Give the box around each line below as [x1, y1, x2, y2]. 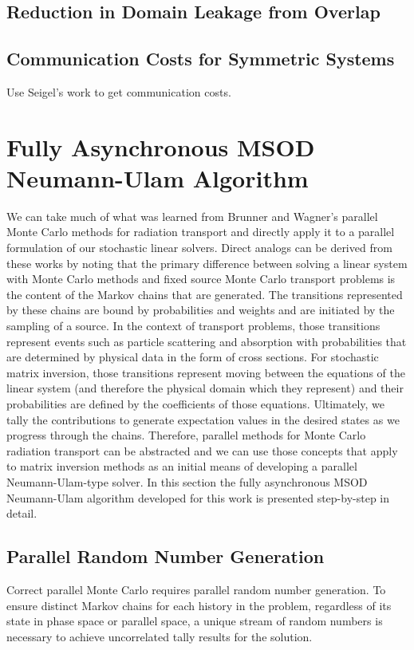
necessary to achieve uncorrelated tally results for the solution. [6, 628, 313, 644]
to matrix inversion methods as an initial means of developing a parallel [6, 458, 357, 475]
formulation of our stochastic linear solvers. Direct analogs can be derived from [6, 239, 392, 256]
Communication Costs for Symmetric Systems [6, 46, 395, 71]
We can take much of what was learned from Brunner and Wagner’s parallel [6, 207, 378, 224]
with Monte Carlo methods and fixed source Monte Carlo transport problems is [6, 270, 396, 287]
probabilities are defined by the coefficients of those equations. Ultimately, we [6, 396, 385, 412]
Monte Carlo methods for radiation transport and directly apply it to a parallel [6, 223, 395, 240]
